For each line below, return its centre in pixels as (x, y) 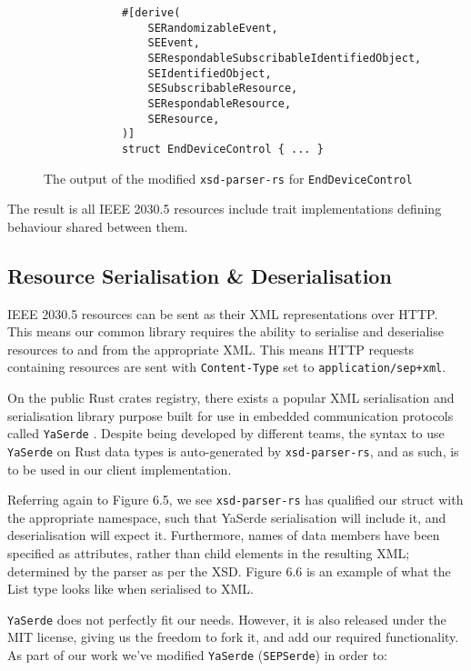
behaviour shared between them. (98, 226)
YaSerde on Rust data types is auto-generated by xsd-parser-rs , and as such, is (233, 451)
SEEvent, (174, 43)
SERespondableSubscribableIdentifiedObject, (285, 58)
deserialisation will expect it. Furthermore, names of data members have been (224, 535)
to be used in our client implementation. (120, 469)
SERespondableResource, (220, 103)
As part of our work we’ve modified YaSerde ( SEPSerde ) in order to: (198, 655)
